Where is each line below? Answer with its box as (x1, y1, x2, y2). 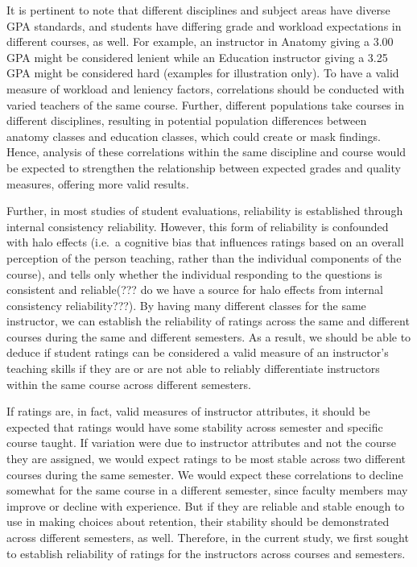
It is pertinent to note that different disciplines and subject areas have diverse (6, 2, 390, 18)
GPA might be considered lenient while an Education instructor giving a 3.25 (6, 48, 388, 65)
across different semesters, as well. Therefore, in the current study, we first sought (6, 529, 409, 545)
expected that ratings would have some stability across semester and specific (6, 418, 383, 435)
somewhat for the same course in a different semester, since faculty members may (6, 482, 408, 499)
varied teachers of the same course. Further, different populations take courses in (6, 96, 405, 113)
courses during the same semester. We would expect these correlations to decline (6, 466, 403, 482)
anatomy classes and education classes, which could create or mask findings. (6, 127, 381, 144)
